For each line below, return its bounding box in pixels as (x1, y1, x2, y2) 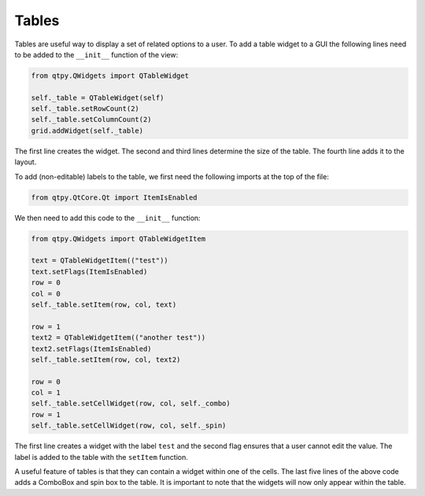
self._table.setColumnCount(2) (31, 115, 153, 124)
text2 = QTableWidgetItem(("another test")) (31, 333, 206, 342)
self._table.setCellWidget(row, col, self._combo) (31, 399, 231, 408)
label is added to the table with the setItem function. (14, 452, 188, 461)
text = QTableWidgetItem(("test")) (31, 256, 168, 265)
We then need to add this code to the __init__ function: (14, 213, 201, 222)
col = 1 (31, 388, 61, 397)
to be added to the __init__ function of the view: (14, 50, 179, 59)
